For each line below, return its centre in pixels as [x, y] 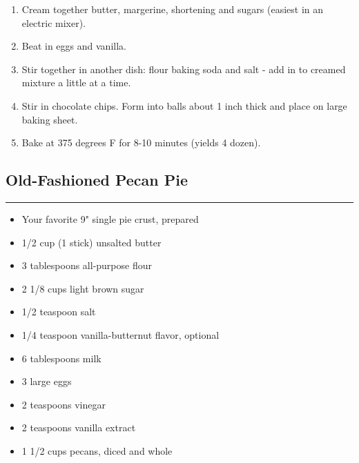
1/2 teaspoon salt [59, 312]
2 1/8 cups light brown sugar [83, 288]
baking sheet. [50, 119]
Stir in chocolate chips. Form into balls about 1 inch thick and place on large [184, 105]
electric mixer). [54, 22]
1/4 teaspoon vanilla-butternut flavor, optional [120, 334]
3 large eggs [47, 381]
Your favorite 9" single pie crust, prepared [110, 218]
